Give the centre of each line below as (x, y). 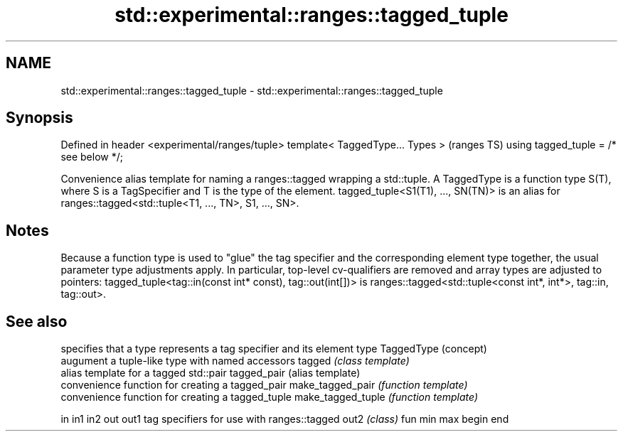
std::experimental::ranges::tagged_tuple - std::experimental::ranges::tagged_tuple (252, 90)
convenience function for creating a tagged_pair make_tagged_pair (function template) (264, 385)
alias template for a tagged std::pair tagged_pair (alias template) (211, 373)
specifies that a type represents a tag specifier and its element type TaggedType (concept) (274, 349)
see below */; (92, 157)
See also (37, 321)
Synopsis (39, 118)
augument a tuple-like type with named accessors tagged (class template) (235, 361)
